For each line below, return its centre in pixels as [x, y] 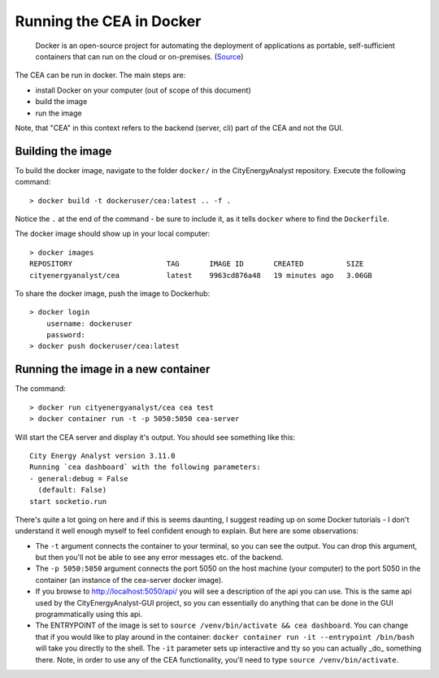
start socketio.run [68, 501]
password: [65, 335]
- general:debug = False [79, 478]
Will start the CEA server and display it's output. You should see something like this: [155, 437]
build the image [61, 102]
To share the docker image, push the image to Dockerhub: [113, 293]
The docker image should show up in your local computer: [113, 234]
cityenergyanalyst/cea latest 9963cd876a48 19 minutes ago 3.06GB [201, 275]
